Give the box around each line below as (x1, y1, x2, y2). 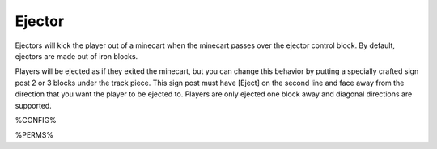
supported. (15, 100, 52, 110)
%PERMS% (15, 130, 54, 140)
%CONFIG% (15, 115, 57, 125)
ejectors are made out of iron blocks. (15, 51, 138, 61)
